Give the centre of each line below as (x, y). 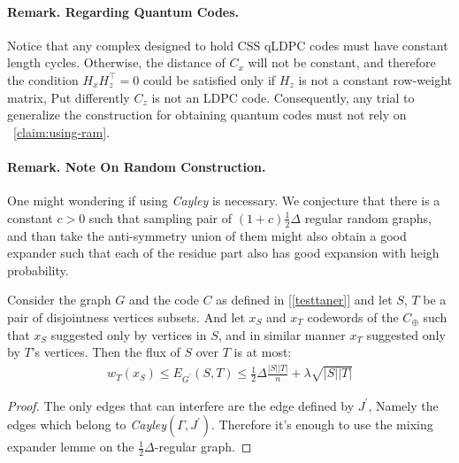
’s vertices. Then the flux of (106, 352)
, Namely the (403, 405)
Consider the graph (59, 300)
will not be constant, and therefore (342, 62)
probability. (38, 270)
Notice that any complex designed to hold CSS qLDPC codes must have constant (228, 45)
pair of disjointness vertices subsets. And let (126, 316)
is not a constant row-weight (375, 79)
